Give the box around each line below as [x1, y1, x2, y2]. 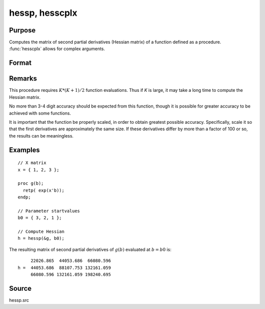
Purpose [9, 26, 36, 34]
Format [9, 59, 32, 67]
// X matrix [18, 160, 47, 166]
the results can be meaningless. [9, 133, 74, 139]
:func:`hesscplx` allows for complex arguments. [9, 46, 105, 52]
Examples [9, 145, 40, 154]
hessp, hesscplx [9, 7, 78, 18]
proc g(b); [18, 181, 44, 186]
